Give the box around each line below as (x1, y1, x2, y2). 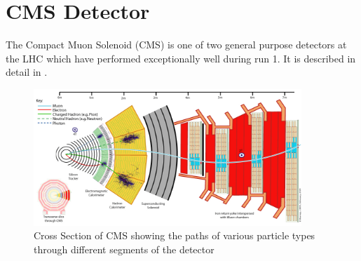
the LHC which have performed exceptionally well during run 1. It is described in (6, 51, 356, 65)
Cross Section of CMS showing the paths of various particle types (34, 228, 315, 243)
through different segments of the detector (34, 241, 214, 256)
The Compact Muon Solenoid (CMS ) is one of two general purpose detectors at (6, 37, 347, 52)
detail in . (6, 65, 48, 79)
